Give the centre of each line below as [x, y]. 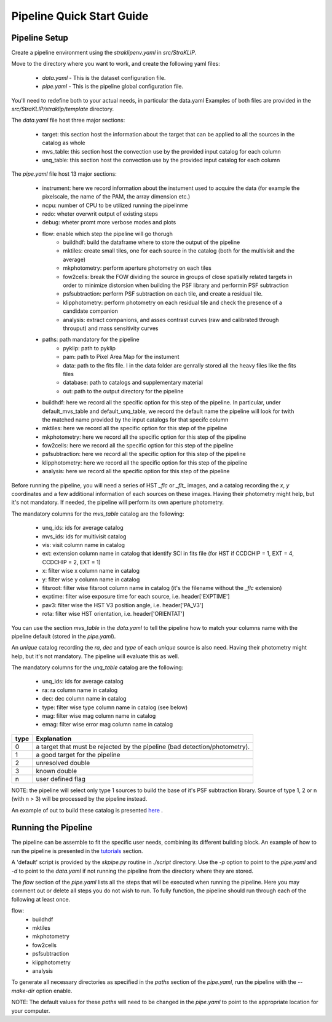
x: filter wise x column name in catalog [91, 571]
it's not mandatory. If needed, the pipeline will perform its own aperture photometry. [118, 502]
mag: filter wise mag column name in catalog [99, 716]
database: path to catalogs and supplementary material [133, 383]
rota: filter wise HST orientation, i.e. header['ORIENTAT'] [113, 614]
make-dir [23, 991]
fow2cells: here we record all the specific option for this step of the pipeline [138, 446]
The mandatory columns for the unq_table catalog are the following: [97, 667]
